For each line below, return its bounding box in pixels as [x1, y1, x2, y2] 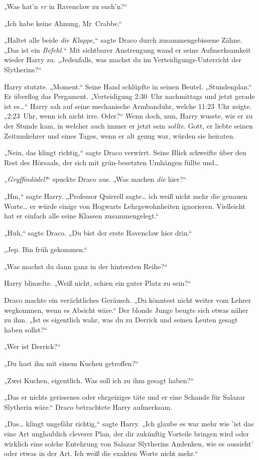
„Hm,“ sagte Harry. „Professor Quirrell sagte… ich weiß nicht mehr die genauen [4, 190, 247, 201]
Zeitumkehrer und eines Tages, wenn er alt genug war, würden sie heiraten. [4, 130, 235, 141]
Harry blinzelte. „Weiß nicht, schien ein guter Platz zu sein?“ [4, 278, 191, 288]
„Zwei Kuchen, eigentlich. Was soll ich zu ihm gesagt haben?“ [4, 375, 194, 385]
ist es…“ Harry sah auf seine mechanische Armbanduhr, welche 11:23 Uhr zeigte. [4, 100, 252, 111]
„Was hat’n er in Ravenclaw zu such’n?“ [4, 1, 127, 11]
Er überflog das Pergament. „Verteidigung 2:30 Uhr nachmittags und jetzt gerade [4, 91, 255, 101]
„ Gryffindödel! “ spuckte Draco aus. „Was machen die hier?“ [4, 174, 187, 184]
